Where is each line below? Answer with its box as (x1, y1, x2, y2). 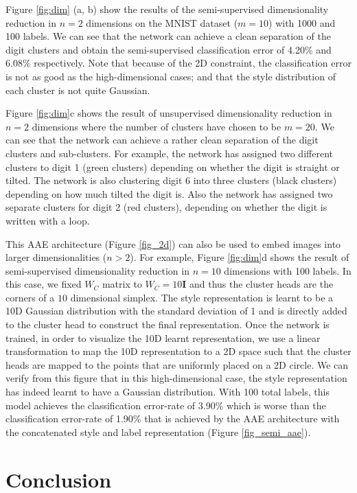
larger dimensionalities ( (5, 250, 107, 264)
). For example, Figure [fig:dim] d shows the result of (130, 250, 349, 264)
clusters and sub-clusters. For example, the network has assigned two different (5, 146, 333, 160)
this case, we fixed (5, 277, 82, 291)
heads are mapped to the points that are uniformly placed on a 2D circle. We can (5, 357, 349, 371)
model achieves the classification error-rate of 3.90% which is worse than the (5, 398, 326, 412)
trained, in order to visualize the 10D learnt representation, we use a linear (5, 330, 321, 345)
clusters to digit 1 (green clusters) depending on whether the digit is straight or (5, 159, 340, 174)
